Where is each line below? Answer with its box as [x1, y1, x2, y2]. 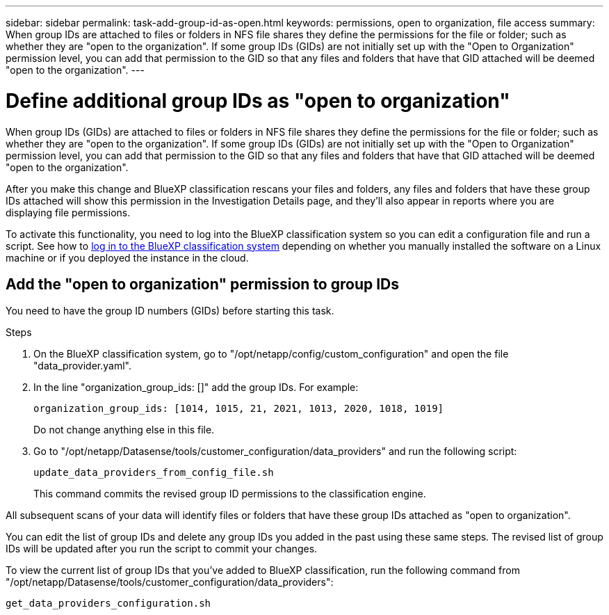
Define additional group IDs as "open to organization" [6, 88, 510, 113]
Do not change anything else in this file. [33, 424, 215, 436]
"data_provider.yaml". [33, 360, 131, 372]
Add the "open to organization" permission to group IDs [6, 275, 400, 293]
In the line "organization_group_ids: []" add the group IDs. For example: [33, 381, 359, 394]
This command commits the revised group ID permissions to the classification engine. [33, 488, 426, 500]
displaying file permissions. [6, 206, 131, 218]
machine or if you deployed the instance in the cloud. [6, 251, 249, 264]
